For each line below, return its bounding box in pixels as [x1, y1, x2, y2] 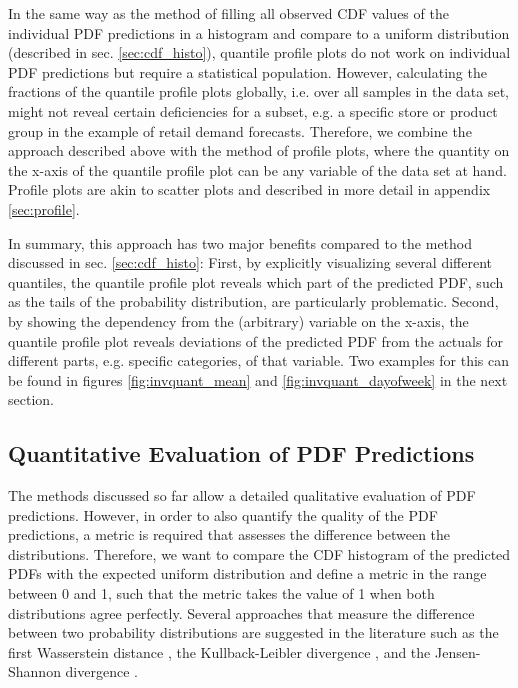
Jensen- [434, 641, 481, 662]
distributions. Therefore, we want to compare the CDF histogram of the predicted [8, 543, 511, 564]
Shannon [8, 661, 61, 682]
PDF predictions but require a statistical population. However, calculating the [8, 61, 487, 82]
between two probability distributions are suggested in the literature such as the [8, 622, 499, 643]
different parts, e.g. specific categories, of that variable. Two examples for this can [8, 350, 510, 371]
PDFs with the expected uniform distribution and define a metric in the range [8, 563, 487, 584]
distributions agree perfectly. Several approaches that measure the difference [8, 602, 475, 623]
